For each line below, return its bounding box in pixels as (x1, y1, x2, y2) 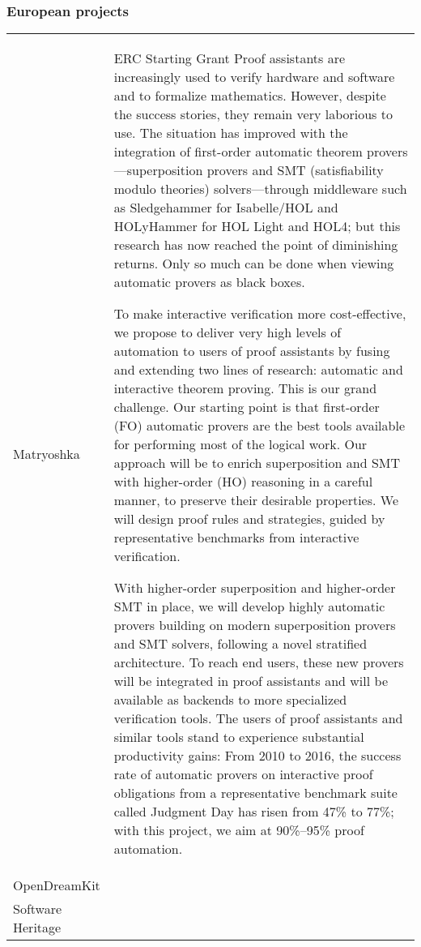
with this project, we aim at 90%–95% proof (113, 821, 364, 840)
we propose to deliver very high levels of (113, 323, 342, 342)
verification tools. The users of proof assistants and (113, 709, 403, 728)
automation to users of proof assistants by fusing (113, 341, 390, 361)
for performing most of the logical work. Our (113, 435, 368, 454)
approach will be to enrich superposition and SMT (113, 453, 400, 473)
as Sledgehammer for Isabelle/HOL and (113, 198, 338, 217)
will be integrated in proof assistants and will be (113, 671, 388, 691)
